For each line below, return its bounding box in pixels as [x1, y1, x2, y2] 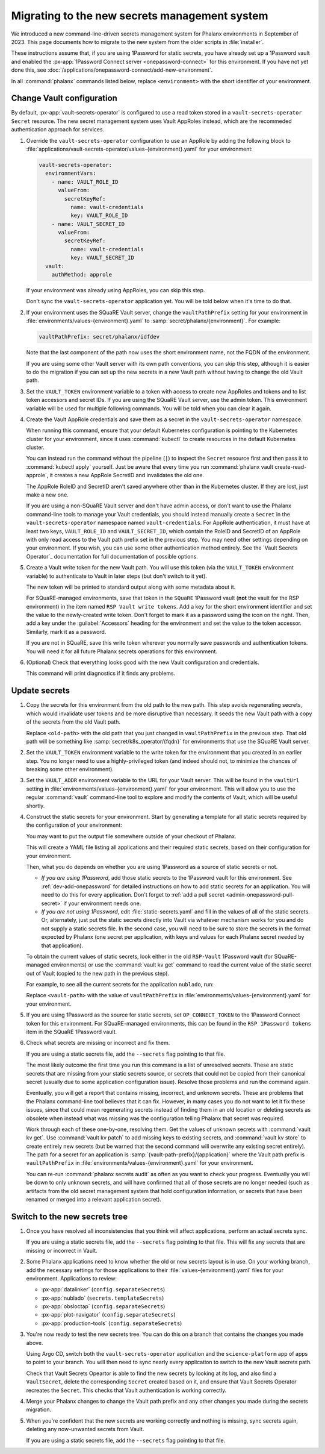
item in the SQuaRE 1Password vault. [26, 1028, 117, 1036]
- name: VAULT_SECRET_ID [51, 221, 125, 227]
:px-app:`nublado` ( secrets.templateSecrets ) [41, 1294, 164, 1302]
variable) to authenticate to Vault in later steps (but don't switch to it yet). [26, 572, 208, 580]
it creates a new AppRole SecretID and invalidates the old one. [49, 472, 205, 479]
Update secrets [11, 686, 70, 696]
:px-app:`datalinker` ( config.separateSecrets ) [41, 1286, 166, 1293]
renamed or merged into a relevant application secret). [26, 1196, 162, 1203]
